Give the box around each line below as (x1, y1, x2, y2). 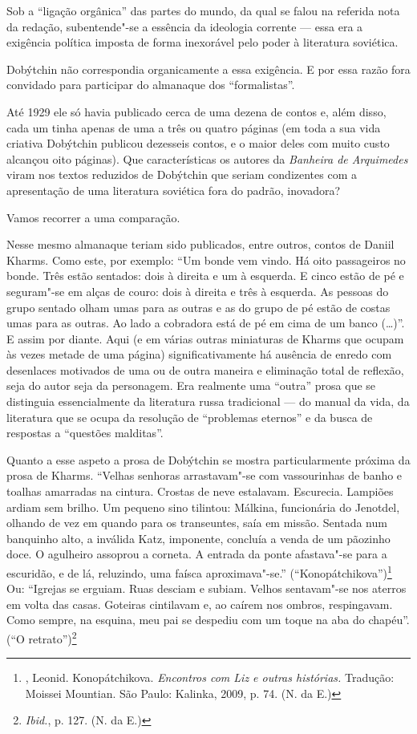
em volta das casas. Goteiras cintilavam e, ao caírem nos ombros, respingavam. (6, 595, 393, 612)
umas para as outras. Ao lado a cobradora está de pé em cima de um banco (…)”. (6, 314, 405, 331)
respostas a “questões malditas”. (6, 424, 164, 441)
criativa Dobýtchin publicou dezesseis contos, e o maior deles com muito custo (6, 135, 390, 152)
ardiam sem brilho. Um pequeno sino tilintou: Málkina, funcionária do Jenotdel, (6, 498, 400, 515)
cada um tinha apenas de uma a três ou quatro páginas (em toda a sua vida (6, 119, 381, 136)
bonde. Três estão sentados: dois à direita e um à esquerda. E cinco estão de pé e (6, 267, 404, 284)
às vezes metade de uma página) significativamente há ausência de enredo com (6, 346, 392, 363)
